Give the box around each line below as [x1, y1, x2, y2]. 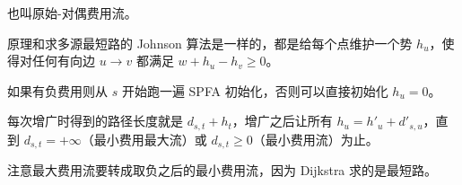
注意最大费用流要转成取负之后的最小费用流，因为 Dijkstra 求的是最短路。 [7, 161, 438, 180]
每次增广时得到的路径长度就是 [7, 111, 183, 130]
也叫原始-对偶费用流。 [7, 4, 137, 22]
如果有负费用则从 [7, 81, 108, 100]
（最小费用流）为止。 [252, 129, 379, 148]
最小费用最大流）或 [93, 129, 207, 148]
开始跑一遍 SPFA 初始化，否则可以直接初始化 [121, 81, 388, 100]
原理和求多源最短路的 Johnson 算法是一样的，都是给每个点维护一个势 [7, 33, 413, 52]
